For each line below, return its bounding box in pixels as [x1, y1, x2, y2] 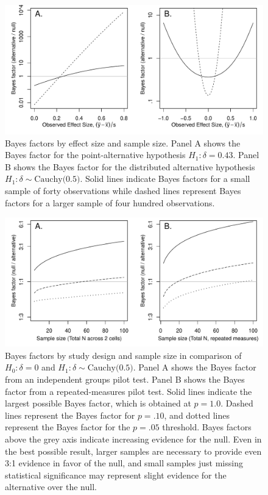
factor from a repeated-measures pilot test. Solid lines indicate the [5, 385, 252, 397]
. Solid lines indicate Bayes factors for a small [80, 172, 250, 185]
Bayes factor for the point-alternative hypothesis [5, 148, 186, 161]
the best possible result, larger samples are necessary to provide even [5, 444, 262, 457]
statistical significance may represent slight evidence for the [5, 468, 227, 481]
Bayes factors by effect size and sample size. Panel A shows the [5, 136, 241, 149]
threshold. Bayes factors [162, 421, 252, 433]
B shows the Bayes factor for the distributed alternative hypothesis [5, 160, 255, 173]
